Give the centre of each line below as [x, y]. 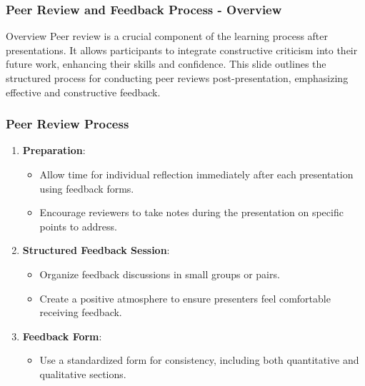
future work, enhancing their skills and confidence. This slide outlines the [166, 64]
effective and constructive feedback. [83, 92]
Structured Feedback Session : [96, 250]
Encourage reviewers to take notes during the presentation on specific [191, 212]
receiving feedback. [81, 312]
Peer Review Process [67, 124]
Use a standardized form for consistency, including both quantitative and [199, 360]
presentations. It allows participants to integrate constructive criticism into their [182, 50]
